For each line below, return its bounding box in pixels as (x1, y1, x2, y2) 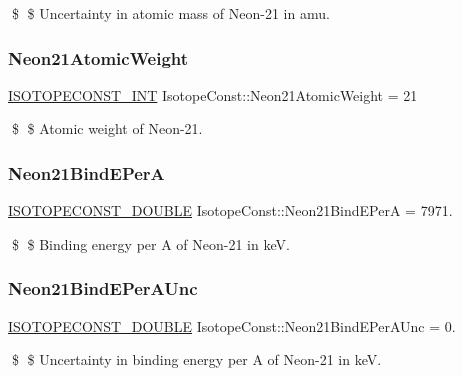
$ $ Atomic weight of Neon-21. (11, 118, 203, 139)
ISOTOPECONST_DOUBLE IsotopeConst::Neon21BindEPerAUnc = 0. (8, 315, 456, 336)
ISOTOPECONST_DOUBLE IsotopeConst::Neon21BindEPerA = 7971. (8, 200, 453, 221)
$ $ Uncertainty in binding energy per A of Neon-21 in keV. (11, 349, 382, 370)
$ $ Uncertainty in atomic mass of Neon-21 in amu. (11, 3, 330, 23)
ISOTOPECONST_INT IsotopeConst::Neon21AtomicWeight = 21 (8, 84, 418, 105)
